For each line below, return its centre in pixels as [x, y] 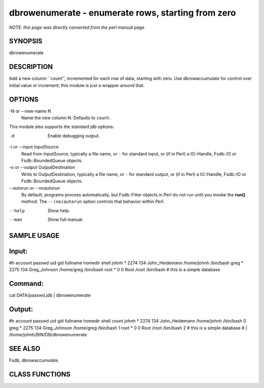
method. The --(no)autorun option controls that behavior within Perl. [93, 202]
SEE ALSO [25, 349]
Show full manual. [66, 219]
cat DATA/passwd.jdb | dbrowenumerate [50, 295]
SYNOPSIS [26, 41]
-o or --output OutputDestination [42, 167]
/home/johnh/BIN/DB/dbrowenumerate [48, 335]
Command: [26, 284]
